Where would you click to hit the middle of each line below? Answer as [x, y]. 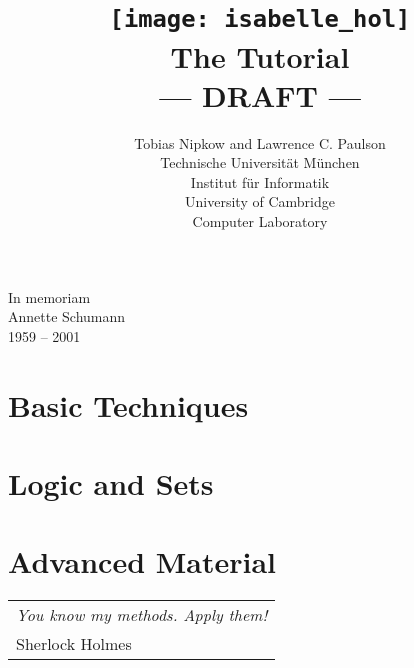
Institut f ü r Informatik [260, 181]
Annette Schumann [67, 316]
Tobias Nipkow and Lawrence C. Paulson [260, 142]
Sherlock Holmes [74, 644]
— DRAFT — [260, 94]
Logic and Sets [111, 482]
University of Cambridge [260, 201]
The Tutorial [260, 55]
